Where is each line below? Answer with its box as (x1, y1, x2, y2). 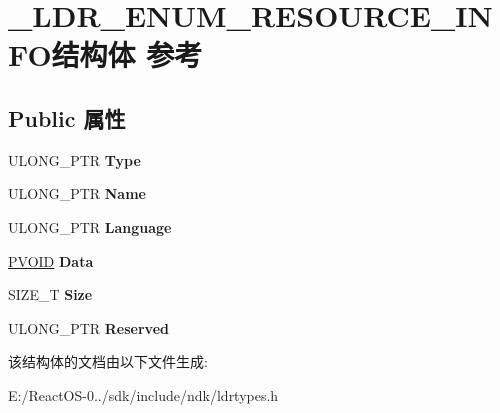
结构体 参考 (51, 34, 203, 75)
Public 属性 (8, 102, 126, 133)
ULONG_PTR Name (8, 183, 146, 204)
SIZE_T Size (8, 284, 93, 305)
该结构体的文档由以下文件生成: (8, 351, 208, 372)
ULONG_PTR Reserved (8, 317, 169, 338)
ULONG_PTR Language (8, 216, 172, 237)
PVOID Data (8, 250, 94, 271)
